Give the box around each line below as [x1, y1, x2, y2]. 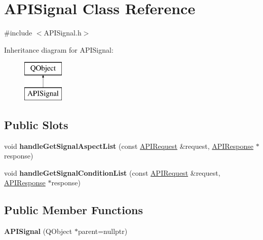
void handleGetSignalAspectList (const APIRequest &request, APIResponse [4, 140, 254, 151]
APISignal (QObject [4, 226, 72, 236]
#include [4, 27, 32, 38]
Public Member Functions [4, 202, 143, 218]
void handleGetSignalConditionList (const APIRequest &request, [4, 167, 220, 178]
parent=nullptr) [78, 226, 128, 236]
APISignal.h [44, 27, 82, 38]
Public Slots [4, 116, 68, 132]
